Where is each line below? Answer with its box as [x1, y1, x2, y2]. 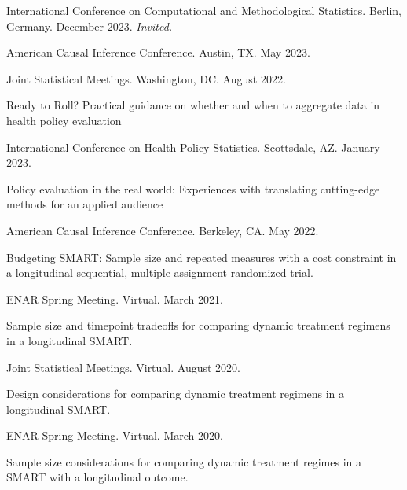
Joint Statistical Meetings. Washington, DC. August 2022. [6, 70, 286, 87]
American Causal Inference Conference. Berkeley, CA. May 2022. [6, 222, 319, 238]
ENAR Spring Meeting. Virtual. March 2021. [6, 290, 223, 307]
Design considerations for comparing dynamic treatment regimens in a [6, 385, 345, 402]
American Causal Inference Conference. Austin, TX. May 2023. [6, 44, 310, 61]
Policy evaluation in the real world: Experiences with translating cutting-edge [6, 180, 380, 197]
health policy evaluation [6, 112, 122, 128]
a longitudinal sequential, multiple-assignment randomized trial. [6, 264, 313, 281]
